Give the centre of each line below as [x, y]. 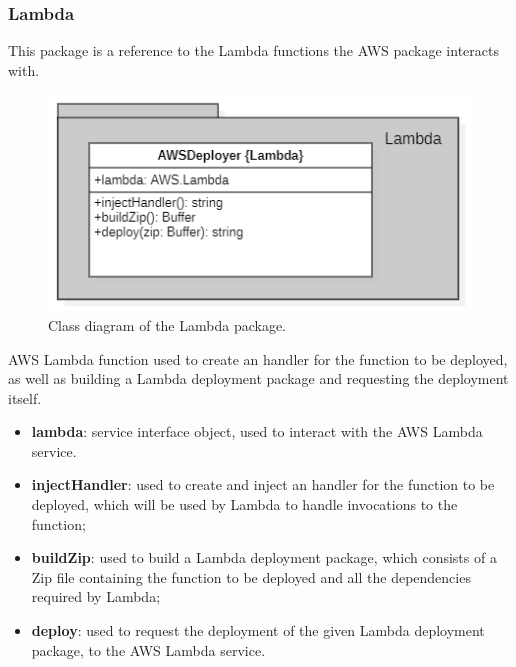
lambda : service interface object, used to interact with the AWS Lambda [257, 431]
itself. [25, 397]
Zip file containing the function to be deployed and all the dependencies [251, 576]
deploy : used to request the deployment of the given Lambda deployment [258, 630]
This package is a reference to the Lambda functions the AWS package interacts [253, 50]
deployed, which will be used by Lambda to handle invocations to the [244, 504]
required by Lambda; [96, 596]
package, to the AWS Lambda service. [148, 649]
